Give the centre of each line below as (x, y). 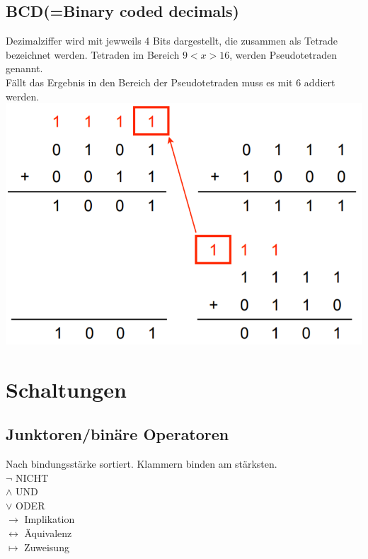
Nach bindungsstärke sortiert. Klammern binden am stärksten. (142, 463)
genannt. (24, 68)
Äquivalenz (48, 532)
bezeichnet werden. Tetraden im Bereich (93, 54)
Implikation (50, 519)
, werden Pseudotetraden (283, 54)
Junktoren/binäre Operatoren (117, 434)
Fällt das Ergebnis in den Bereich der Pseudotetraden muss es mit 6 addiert (171, 82)
